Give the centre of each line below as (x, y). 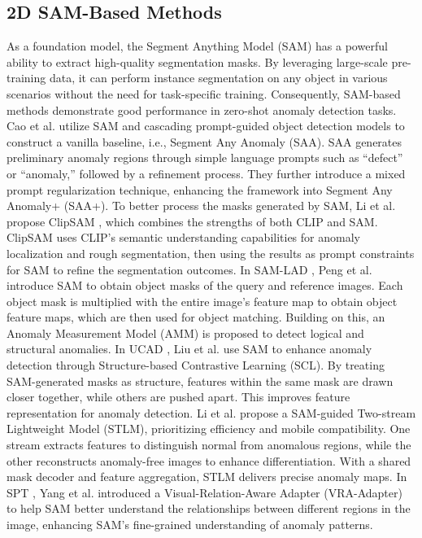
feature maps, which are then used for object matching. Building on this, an (196, 317)
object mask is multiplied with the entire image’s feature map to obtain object (202, 301)
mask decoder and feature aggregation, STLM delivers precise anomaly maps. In (207, 477)
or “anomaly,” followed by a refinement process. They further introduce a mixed (206, 173)
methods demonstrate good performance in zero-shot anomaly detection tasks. (202, 109)
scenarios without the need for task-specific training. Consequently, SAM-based (204, 93)
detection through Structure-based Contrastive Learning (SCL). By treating (196, 365)
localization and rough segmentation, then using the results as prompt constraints (211, 253)
